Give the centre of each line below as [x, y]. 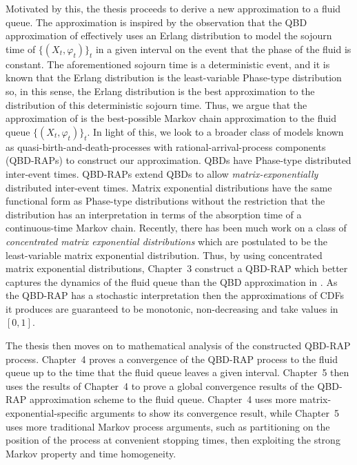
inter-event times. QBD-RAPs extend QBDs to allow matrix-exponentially [162, 173]
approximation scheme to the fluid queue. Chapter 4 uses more [163, 399]
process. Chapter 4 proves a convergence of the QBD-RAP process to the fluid [172, 359]
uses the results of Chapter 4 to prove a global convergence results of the [160, 385]
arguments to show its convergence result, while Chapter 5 [215, 413]
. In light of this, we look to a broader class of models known [215, 131]
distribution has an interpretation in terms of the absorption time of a [154, 214]
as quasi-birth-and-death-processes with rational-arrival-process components [166, 146]
